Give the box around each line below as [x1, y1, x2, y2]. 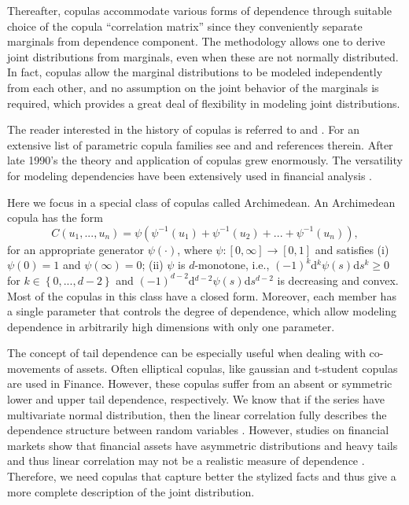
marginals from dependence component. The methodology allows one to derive [7, 33, 385, 50]
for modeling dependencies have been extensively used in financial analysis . [7, 167, 373, 183]
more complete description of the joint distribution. [7, 483, 255, 499]
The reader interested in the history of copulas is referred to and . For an [7, 121, 360, 138]
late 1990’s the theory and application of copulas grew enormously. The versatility [7, 152, 403, 168]
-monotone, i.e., [194, 256, 270, 273]
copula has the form [7, 209, 103, 226]
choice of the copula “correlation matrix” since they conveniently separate [7, 17, 363, 34]
